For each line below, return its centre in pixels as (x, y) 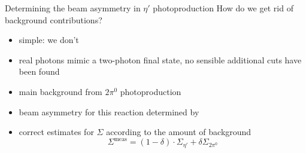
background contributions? (54, 19)
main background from (60, 91)
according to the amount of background (179, 132)
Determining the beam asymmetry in (73, 8)
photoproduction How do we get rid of (223, 8)
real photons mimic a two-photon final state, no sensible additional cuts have (160, 59)
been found (39, 71)
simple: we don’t (49, 40)
